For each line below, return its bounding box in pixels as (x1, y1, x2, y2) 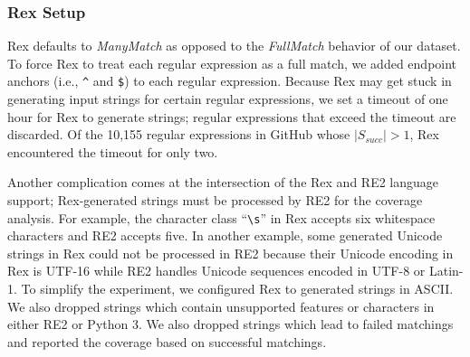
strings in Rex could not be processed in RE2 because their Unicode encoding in (7, 243, 454, 262)
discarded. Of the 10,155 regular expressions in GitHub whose (7, 125, 350, 144)
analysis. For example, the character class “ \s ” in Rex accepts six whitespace (7, 208, 436, 227)
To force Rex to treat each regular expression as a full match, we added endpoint (7, 53, 457, 72)
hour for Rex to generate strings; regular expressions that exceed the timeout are (7, 107, 456, 126)
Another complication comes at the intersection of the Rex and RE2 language (7, 173, 439, 192)
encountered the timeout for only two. (7, 142, 218, 161)
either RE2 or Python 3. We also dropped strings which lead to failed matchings (7, 315, 454, 334)
